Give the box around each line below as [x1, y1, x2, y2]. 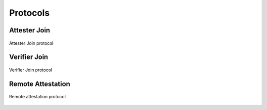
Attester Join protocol [9, 40, 54, 46]
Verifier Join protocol [9, 67, 52, 73]
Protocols [9, 7, 50, 18]
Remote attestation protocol [9, 94, 66, 100]
